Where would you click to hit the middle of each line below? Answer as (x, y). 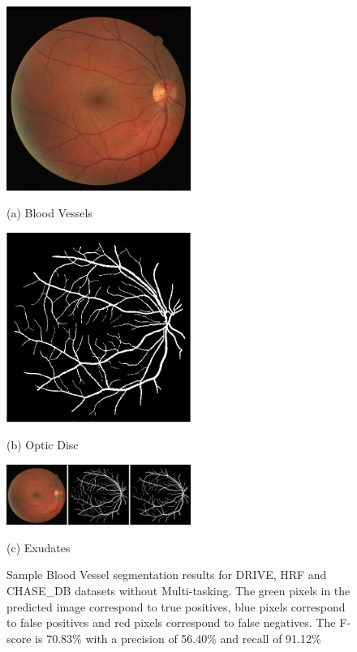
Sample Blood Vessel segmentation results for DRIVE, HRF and (167, 575)
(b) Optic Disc (43, 445)
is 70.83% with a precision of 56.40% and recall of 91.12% (178, 638)
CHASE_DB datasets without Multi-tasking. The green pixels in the (178, 590)
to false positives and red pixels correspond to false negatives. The (171, 622)
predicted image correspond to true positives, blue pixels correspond (176, 606)
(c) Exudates (39, 547)
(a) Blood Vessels (49, 213)
